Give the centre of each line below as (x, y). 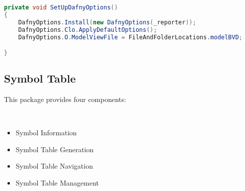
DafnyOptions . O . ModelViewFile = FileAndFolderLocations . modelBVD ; (130, 37)
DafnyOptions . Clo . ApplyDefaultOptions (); (87, 30)
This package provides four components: (65, 99)
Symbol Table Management (57, 183)
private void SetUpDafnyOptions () (61, 7)
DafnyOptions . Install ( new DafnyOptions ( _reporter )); (107, 22)
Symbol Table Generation (55, 149)
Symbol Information (46, 133)
